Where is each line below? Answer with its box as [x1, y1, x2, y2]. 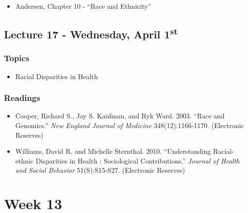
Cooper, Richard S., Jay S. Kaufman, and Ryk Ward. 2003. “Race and [15, 111, 225, 121]
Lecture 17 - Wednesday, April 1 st [4, 24, 178, 41]
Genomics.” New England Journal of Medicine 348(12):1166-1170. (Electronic [15, 120, 244, 130]
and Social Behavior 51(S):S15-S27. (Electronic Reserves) [15, 165, 185, 175]
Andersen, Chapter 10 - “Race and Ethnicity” [15, 1, 151, 11]
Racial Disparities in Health [15, 71, 98, 81]
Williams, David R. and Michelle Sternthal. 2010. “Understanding [15, 146, 211, 156]
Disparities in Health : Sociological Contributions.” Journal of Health [35, 155, 240, 165]
